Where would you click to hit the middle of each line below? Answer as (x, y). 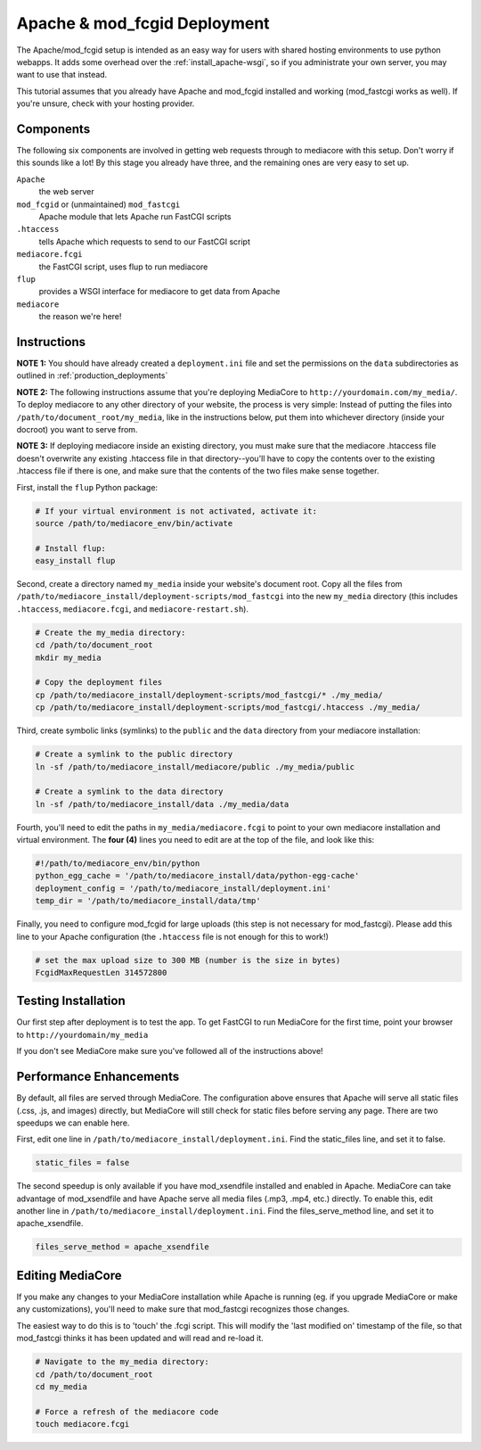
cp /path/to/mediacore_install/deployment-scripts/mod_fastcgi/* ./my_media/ (209, 695)
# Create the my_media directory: (110, 632)
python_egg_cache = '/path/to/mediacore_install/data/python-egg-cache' (197, 876)
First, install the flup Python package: (87, 487)
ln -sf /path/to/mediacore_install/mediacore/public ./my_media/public (195, 766)
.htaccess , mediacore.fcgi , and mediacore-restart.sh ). (133, 609)
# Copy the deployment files (99, 683)
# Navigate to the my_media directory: (122, 1362)
